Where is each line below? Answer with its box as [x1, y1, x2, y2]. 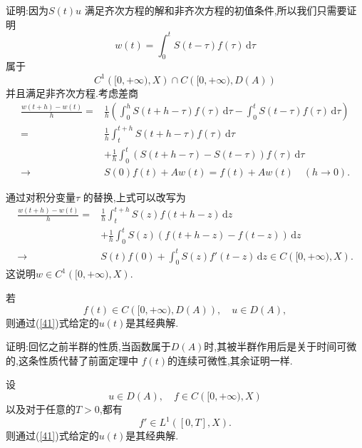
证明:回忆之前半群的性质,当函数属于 [6, 339, 171, 354]
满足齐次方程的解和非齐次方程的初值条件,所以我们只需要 [84, 3, 347, 17]
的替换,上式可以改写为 [83, 189, 186, 204]
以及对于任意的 [6, 402, 76, 417]
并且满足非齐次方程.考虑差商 [6, 85, 138, 100]
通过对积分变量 [6, 189, 76, 204]
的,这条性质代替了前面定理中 [6, 352, 138, 367]
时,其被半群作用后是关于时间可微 [204, 339, 357, 354]
